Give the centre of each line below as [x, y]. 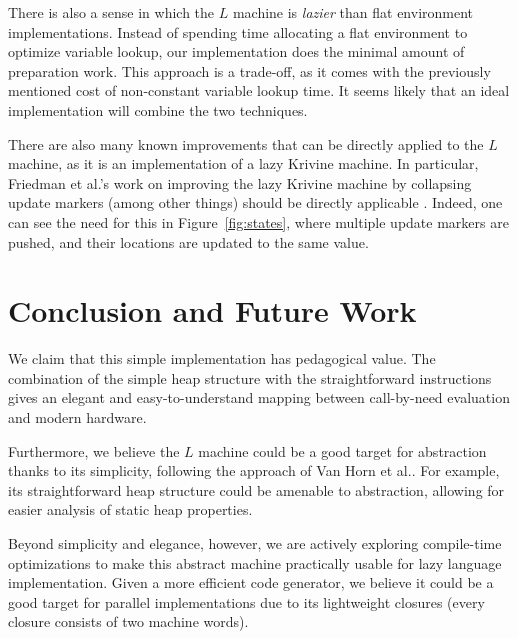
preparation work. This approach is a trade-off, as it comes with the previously [249, 70]
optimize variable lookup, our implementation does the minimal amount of [236, 51]
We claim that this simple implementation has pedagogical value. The [222, 358]
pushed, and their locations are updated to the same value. [188, 241]
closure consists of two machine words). [128, 621]
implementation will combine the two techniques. [158, 109]
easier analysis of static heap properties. [130, 509]
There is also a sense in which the [111, 12]
